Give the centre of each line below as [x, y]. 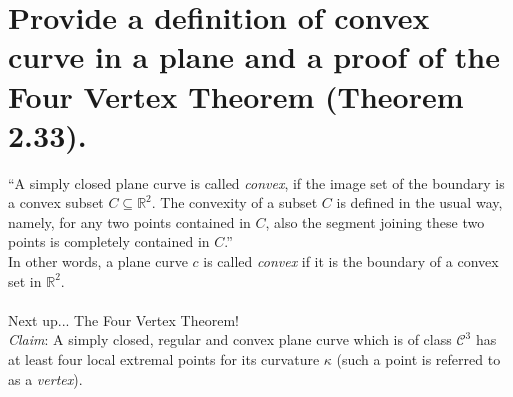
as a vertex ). [45, 378]
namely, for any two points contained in [129, 221]
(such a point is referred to [418, 359]
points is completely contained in [109, 241]
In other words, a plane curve [98, 261]
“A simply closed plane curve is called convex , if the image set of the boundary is [256, 182]
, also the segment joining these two [375, 221]
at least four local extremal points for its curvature [164, 359]
